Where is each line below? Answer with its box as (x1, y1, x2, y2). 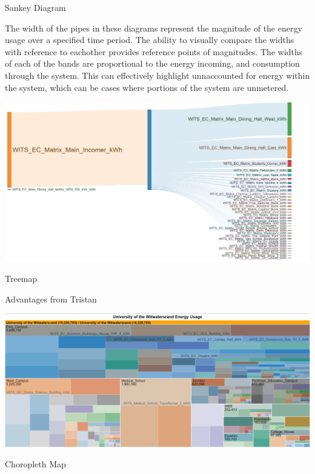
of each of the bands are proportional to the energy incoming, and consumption (5, 57, 300, 70)
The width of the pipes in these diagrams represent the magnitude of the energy (5, 21, 302, 34)
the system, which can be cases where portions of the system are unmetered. (5, 81, 289, 93)
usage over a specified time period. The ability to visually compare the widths (5, 33, 294, 46)
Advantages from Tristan (5, 292, 97, 305)
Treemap (5, 272, 38, 285)
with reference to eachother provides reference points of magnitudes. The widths (5, 45, 303, 58)
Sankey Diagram (5, 1, 66, 13)
